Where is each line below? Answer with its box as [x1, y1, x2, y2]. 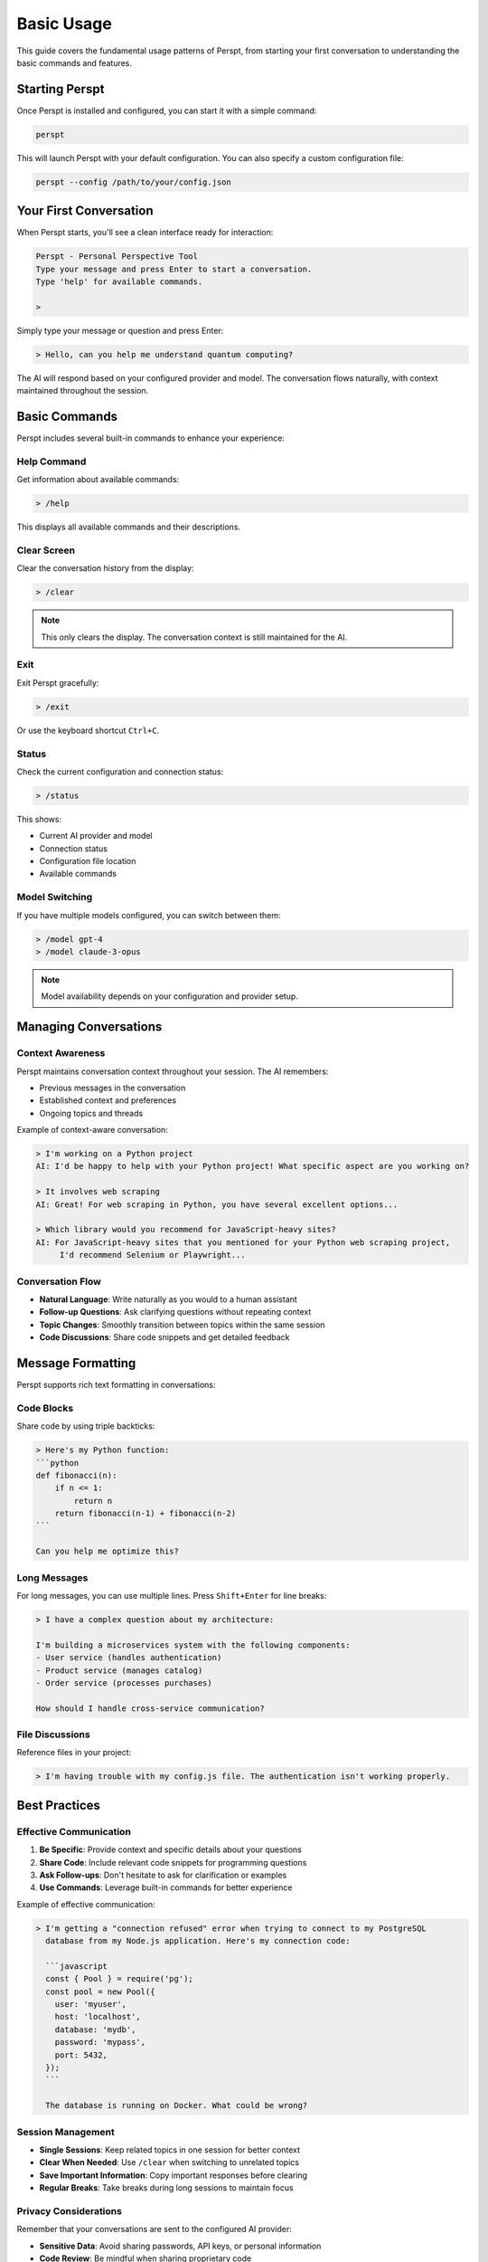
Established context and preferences [39, 1095, 176, 1106]
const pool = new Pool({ [45, 1986, 155, 1997]
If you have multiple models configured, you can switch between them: [16, 909, 281, 920]
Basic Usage [16, 14, 112, 33]
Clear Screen [16, 544, 76, 556]
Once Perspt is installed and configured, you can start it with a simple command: [16, 105, 317, 116]
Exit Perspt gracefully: [16, 677, 99, 688]
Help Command [16, 455, 87, 468]
